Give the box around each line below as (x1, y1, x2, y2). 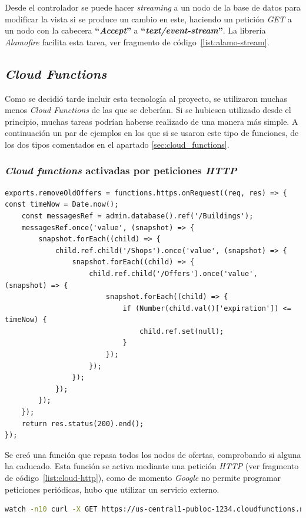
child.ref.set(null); (139, 327, 224, 336)
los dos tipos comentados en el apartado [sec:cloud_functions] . (5, 138, 229, 150)
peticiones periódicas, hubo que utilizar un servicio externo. (5, 483, 219, 495)
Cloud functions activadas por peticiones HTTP (5, 163, 237, 178)
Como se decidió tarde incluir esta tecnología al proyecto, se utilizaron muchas (5, 92, 287, 104)
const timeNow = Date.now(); (5, 200, 119, 209)
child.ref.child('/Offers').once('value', (89, 269, 258, 278)
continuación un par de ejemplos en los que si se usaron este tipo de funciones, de (5, 127, 299, 139)
